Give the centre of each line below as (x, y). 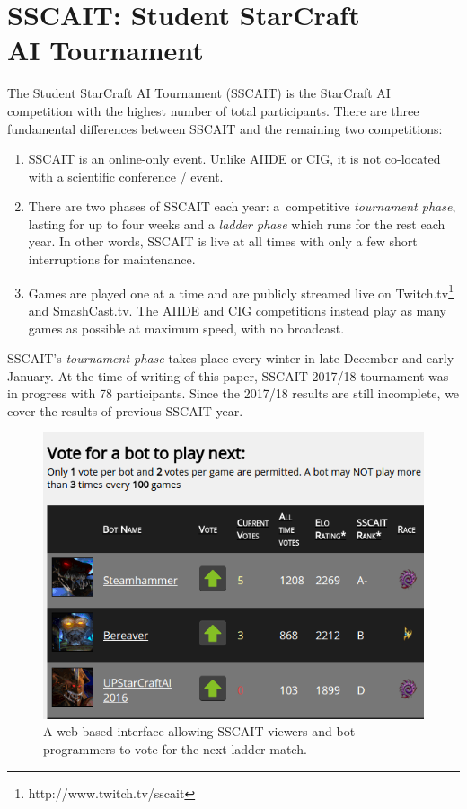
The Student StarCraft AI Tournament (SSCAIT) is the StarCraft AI (199, 93)
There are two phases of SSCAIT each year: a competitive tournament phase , (242, 206)
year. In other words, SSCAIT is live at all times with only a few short (223, 241)
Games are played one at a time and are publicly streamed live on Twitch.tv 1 (241, 291)
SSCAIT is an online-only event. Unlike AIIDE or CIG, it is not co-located (234, 159)
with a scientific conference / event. (126, 176)
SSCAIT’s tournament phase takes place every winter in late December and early (231, 358)
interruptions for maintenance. (112, 259)
